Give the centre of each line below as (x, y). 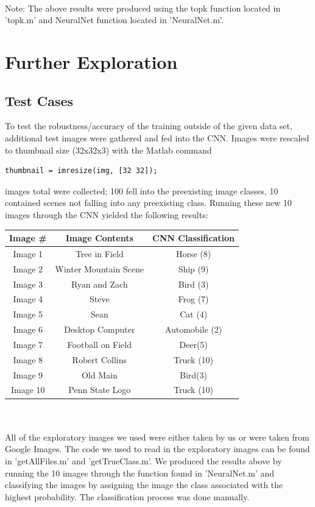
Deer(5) (193, 344)
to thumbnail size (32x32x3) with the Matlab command (108, 150)
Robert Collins (99, 359)
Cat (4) (193, 314)
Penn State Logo (100, 390)
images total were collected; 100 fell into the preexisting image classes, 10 (142, 190)
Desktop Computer (100, 329)
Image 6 (28, 329)
